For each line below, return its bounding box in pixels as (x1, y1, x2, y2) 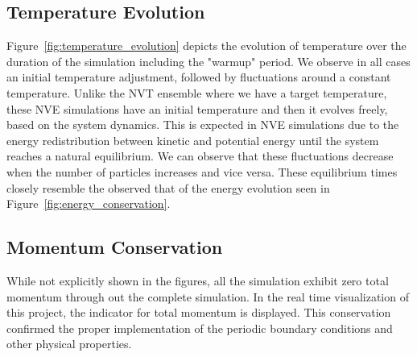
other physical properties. (6, 335, 132, 352)
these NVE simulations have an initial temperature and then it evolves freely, (6, 100, 388, 117)
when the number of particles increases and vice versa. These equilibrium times (6, 163, 398, 180)
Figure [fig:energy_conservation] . (6, 195, 171, 212)
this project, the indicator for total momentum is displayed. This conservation (6, 304, 391, 321)
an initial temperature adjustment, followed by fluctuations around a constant (6, 68, 391, 85)
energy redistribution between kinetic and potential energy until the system (6, 131, 379, 148)
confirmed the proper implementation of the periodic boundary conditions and (6, 319, 393, 336)
